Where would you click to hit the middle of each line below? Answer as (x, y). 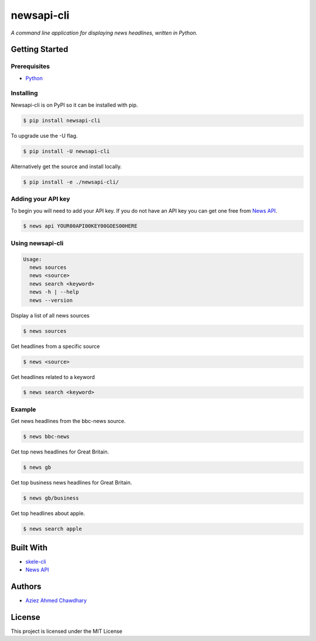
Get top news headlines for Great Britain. (60, 452)
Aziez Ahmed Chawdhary (56, 600)
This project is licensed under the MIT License (67, 631)
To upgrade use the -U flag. (44, 135)
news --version (51, 300)
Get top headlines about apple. (48, 513)
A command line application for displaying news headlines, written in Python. (104, 33)
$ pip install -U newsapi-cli (66, 151)
